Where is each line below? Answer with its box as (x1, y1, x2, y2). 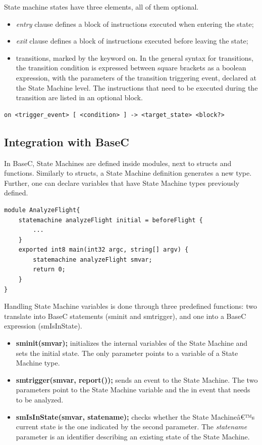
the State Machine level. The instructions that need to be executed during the (16, 82, 258, 93)
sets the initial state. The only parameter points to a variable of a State (16, 347, 238, 358)
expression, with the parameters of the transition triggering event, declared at (16, 72, 256, 83)
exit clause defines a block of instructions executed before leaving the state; (16, 35, 248, 46)
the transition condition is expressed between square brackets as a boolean (16, 62, 246, 73)
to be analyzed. (16, 394, 64, 405)
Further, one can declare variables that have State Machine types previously (4, 177, 240, 188)
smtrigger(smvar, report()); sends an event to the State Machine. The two (16, 374, 258, 385)
